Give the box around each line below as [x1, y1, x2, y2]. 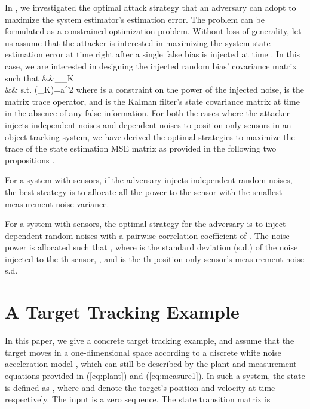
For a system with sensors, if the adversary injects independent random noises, [5, 174, 293, 186]
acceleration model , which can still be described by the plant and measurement [5, 358, 297, 370]
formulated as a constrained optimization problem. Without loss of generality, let [5, 25, 302, 37]
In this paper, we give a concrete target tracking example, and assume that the [5, 334, 294, 347]
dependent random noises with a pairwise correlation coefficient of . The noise [5, 229, 290, 241]
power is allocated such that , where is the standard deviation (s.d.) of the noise [5, 241, 298, 253]
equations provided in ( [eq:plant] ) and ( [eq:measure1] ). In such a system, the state [5, 369, 305, 381]
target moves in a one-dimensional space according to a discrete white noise [5, 346, 281, 358]
